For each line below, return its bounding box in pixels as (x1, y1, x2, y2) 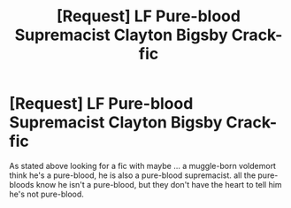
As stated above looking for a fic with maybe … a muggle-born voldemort (9, 160, 277, 171)
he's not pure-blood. (9, 189, 84, 199)
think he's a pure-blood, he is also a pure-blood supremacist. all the (9, 170, 257, 181)
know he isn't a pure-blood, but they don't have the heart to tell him (35, 179, 282, 189)
